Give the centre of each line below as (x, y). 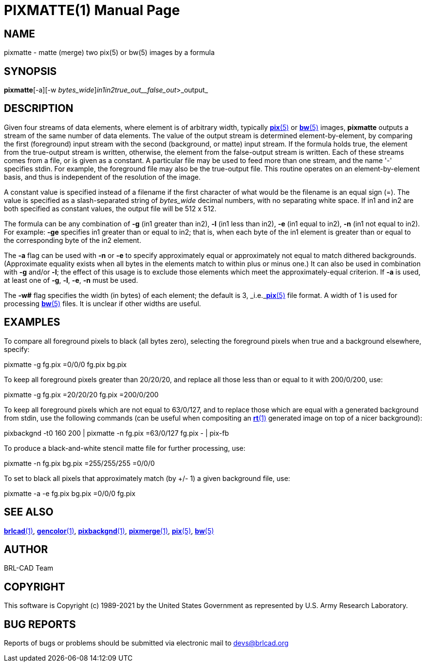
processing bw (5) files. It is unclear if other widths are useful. (102, 303)
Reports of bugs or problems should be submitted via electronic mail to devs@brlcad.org (146, 643)
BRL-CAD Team (29, 568)
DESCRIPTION (39, 109)
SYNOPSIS (30, 71)
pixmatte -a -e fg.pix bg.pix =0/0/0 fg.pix (70, 493)
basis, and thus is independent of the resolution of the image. (102, 177)
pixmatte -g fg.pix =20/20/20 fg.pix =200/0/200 (81, 394)
